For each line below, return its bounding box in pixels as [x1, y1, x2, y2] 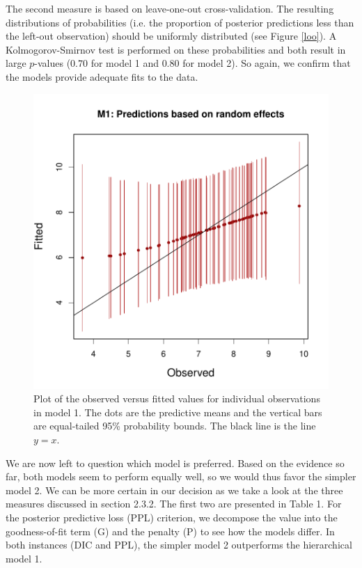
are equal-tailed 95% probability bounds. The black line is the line [33, 418, 316, 433]
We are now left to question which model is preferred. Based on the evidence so [6, 455, 345, 470]
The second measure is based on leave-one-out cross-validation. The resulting [6, 1, 334, 15]
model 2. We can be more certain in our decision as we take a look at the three [6, 482, 343, 497]
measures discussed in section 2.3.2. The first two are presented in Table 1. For [6, 496, 342, 511]
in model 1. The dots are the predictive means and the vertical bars [33, 404, 322, 419]
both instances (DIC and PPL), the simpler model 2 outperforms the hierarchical [6, 537, 352, 552]
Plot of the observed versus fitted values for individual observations [33, 391, 320, 406]
